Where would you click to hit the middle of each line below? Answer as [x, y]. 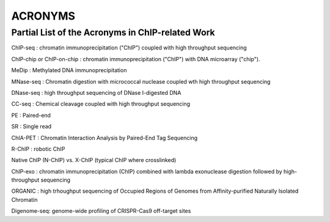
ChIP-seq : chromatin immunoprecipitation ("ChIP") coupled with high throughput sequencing [129, 48]
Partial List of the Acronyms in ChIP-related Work [113, 32]
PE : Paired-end [31, 115]
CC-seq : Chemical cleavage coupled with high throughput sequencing [101, 104]
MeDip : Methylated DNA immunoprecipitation [69, 70]
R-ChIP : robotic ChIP [38, 149]
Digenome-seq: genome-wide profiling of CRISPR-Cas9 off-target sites [101, 211]
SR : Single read [31, 127]
